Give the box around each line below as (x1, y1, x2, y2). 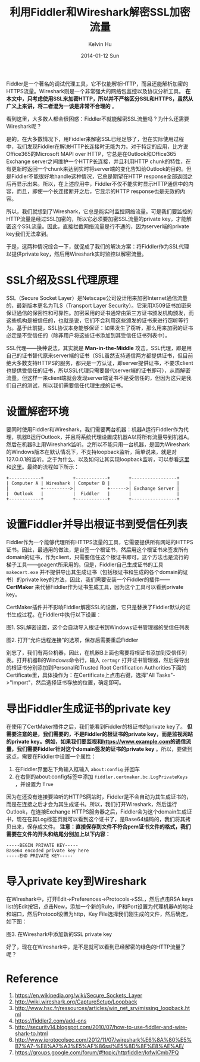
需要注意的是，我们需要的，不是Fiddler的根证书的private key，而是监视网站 (6, 730, 193, 738)
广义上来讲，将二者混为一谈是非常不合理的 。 (6, 102, 117, 109)
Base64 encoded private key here (6, 848, 89, 854)
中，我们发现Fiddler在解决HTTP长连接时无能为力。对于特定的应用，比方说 (6, 143, 189, 150)
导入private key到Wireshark (6, 874, 147, 888)
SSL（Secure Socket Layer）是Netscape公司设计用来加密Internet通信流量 (6, 294, 187, 302)
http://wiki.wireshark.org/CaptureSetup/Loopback (14, 998, 137, 1005)
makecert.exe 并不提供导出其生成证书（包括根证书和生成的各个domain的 (6, 568, 183, 575)
